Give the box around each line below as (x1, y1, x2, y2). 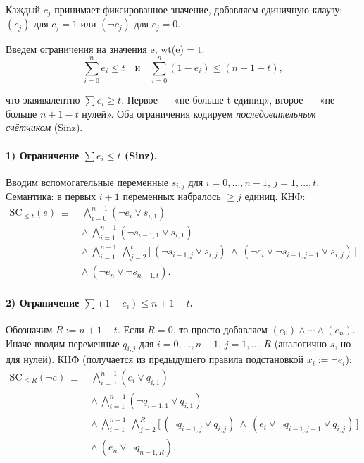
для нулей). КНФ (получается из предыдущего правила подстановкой (6, 352, 303, 366)
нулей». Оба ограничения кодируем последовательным (82, 106, 316, 121)
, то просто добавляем (172, 322, 268, 337)
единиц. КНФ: (244, 189, 306, 204)
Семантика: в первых (6, 189, 96, 204)
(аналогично (274, 335, 327, 350)
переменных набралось (123, 189, 221, 204)
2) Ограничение (6, 295, 80, 309)
